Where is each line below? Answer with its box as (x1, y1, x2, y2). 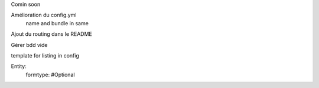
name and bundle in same (25, 19, 89, 26)
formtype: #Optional (25, 71, 75, 78)
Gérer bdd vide (11, 41, 48, 48)
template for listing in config (11, 52, 79, 59)
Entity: (11, 63, 27, 70)
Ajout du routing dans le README (11, 31, 93, 38)
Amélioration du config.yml (11, 12, 77, 19)
